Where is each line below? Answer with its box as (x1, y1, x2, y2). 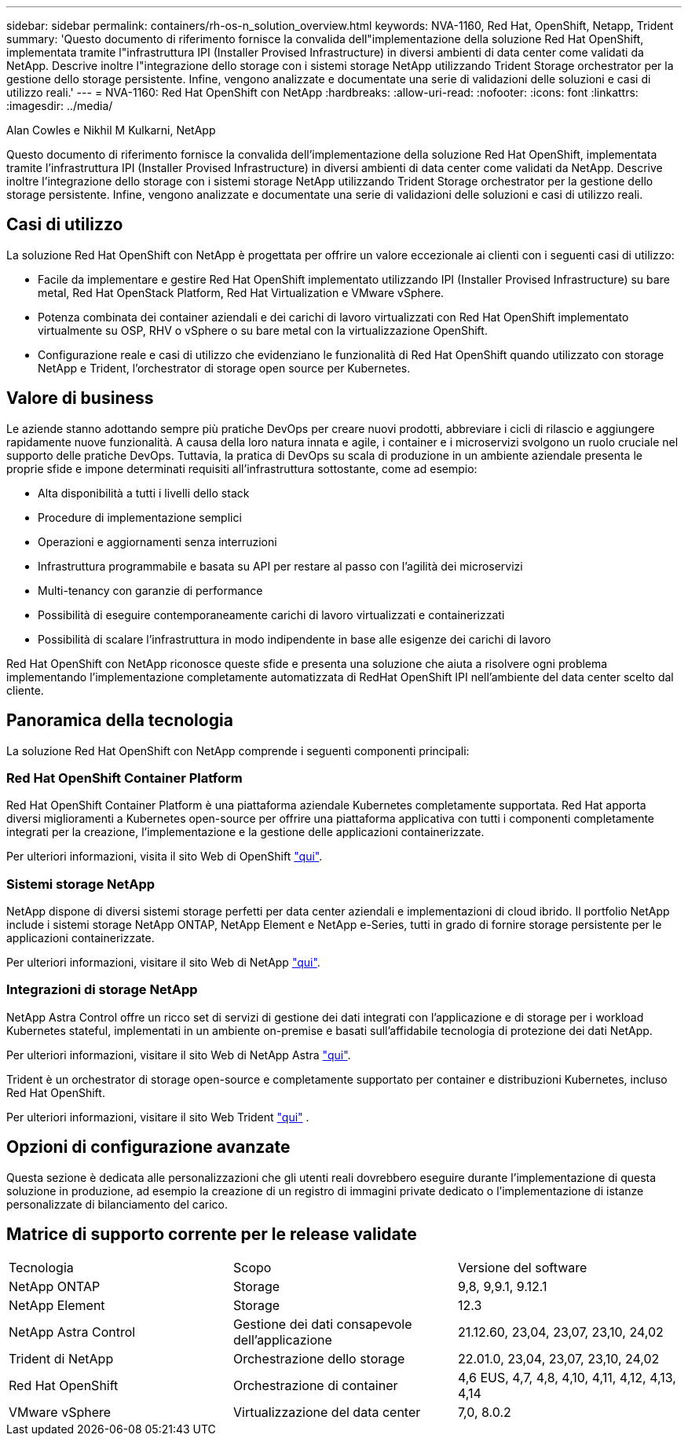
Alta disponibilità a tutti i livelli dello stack (38, 486, 250, 500)
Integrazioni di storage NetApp (6, 982, 198, 998)
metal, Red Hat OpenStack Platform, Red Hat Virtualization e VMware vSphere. (38, 285, 445, 299)
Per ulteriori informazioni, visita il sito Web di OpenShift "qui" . (6, 849, 323, 864)
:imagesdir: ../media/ (6, 99, 113, 112)
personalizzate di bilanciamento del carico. (6, 1197, 228, 1211)
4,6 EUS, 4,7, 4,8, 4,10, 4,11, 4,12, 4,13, (457, 1370, 676, 1386)
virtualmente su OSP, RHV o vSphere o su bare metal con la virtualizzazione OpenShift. (38, 323, 488, 337)
